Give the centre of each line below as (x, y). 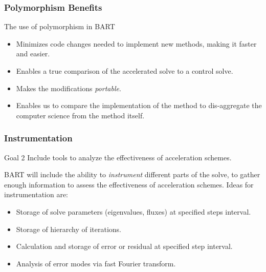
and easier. (33, 54)
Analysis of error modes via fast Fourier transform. (96, 263)
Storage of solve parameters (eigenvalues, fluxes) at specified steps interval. (134, 211)
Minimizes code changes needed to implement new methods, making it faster (136, 43)
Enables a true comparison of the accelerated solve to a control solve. (125, 71)
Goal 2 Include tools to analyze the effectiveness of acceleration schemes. (118, 157)
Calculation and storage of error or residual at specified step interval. (124, 246)
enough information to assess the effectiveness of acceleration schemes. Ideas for (129, 184)
